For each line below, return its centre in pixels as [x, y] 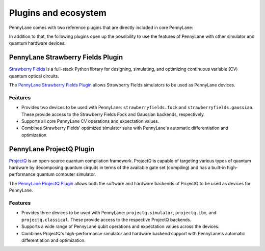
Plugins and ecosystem [58, 13]
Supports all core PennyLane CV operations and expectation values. [90, 121]
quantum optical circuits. [34, 76]
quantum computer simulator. [66, 174]
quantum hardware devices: [37, 43]
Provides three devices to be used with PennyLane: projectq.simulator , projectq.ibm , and [119, 213]
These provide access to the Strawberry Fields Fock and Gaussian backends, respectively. [113, 114]
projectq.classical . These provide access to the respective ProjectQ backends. [106, 220]
